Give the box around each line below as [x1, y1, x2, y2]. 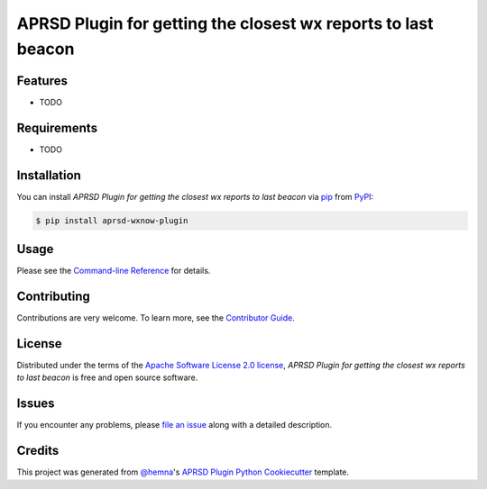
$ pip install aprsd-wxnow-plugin [35, 215, 188, 225]
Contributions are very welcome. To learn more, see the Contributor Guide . [16, 312, 295, 323]
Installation [16, 168, 81, 183]
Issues [16, 396, 55, 412]
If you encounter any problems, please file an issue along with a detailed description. [16, 420, 333, 430]
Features [16, 73, 68, 88]
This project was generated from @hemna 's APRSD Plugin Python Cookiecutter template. [16, 466, 350, 477]
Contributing [16, 288, 90, 303]
